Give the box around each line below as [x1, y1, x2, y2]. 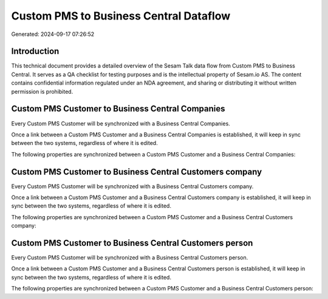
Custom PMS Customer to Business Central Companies [11, 104, 225, 114]
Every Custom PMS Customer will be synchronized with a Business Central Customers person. [11, 254, 248, 261]
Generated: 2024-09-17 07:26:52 [11, 30, 95, 38]
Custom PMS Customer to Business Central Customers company [11, 166, 262, 177]
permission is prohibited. [11, 88, 73, 95]
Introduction [11, 46, 60, 57]
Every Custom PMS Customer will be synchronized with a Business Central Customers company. [11, 183, 254, 190]
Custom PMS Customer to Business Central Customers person [11, 237, 253, 248]
